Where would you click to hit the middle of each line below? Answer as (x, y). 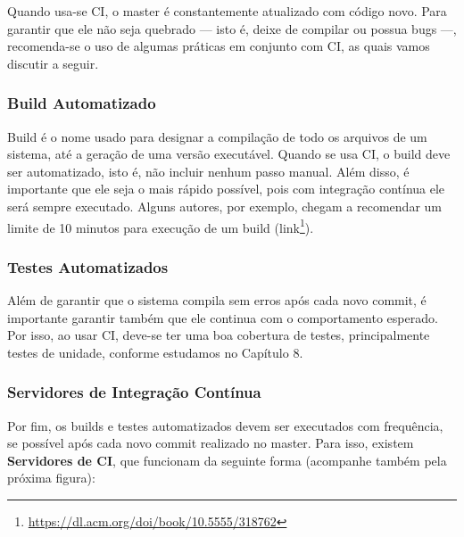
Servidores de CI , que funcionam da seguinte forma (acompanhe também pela (227, 460)
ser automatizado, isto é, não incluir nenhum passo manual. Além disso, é (208, 171)
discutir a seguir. (53, 63)
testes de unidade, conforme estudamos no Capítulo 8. (155, 352)
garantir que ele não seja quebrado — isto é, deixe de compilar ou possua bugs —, (232, 28)
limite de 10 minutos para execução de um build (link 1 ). (161, 226)
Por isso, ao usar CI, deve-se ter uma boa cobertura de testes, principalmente (219, 335)
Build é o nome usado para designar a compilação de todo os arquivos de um (217, 136)
